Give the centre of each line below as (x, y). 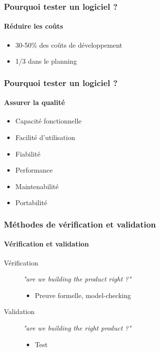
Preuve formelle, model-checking (83, 295)
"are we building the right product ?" (77, 328)
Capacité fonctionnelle (48, 121)
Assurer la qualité (35, 102)
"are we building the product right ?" (77, 279)
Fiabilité (28, 153)
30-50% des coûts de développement (69, 44)
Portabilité (31, 202)
